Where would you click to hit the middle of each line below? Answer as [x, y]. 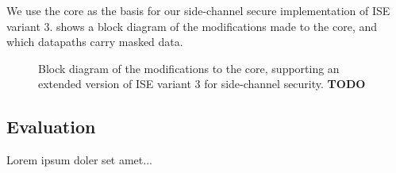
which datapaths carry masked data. [95, 42]
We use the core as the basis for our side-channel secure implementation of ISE [198, 10]
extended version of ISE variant [115, 84]
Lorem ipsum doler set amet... [79, 160]
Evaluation [51, 127]
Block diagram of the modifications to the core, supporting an [189, 68]
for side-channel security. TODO [285, 84]
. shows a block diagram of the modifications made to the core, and [213, 26]
